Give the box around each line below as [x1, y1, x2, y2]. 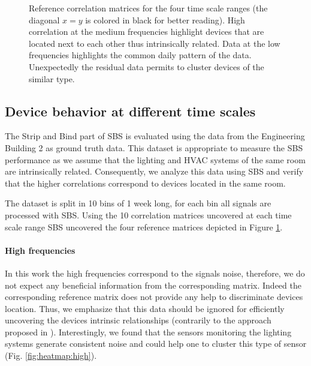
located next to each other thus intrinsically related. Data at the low [29, 37, 280, 49]
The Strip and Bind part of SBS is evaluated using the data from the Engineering [5, 130, 305, 142]
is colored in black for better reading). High [85, 13, 245, 26]
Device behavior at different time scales [5, 101, 256, 120]
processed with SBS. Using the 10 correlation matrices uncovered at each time [5, 208, 292, 221]
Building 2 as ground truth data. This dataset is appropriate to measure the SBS [5, 141, 303, 154]
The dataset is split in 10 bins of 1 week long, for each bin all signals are [5, 197, 271, 209]
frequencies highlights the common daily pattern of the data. [29, 49, 252, 61]
